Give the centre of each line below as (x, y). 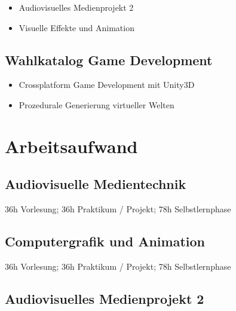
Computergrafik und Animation (105, 241)
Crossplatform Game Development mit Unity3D (107, 85)
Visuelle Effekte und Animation (76, 27)
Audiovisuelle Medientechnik (96, 184)
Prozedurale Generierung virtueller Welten (96, 104)
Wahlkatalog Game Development (109, 60)
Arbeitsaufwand (71, 146)
